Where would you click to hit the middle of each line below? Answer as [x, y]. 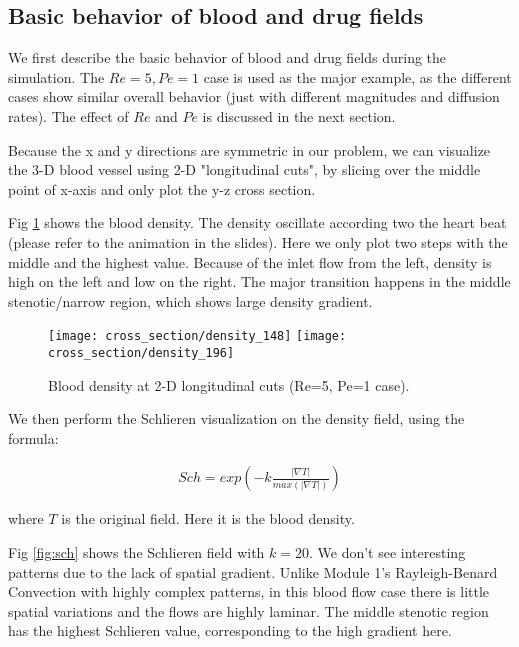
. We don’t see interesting [387, 552]
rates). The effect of [68, 115]
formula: [33, 437]
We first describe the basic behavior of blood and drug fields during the [227, 57]
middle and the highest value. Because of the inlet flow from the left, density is [250, 261]
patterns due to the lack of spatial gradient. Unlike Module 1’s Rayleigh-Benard [253, 571]
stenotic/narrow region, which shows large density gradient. [190, 300]
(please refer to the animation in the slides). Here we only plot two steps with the [258, 241]
